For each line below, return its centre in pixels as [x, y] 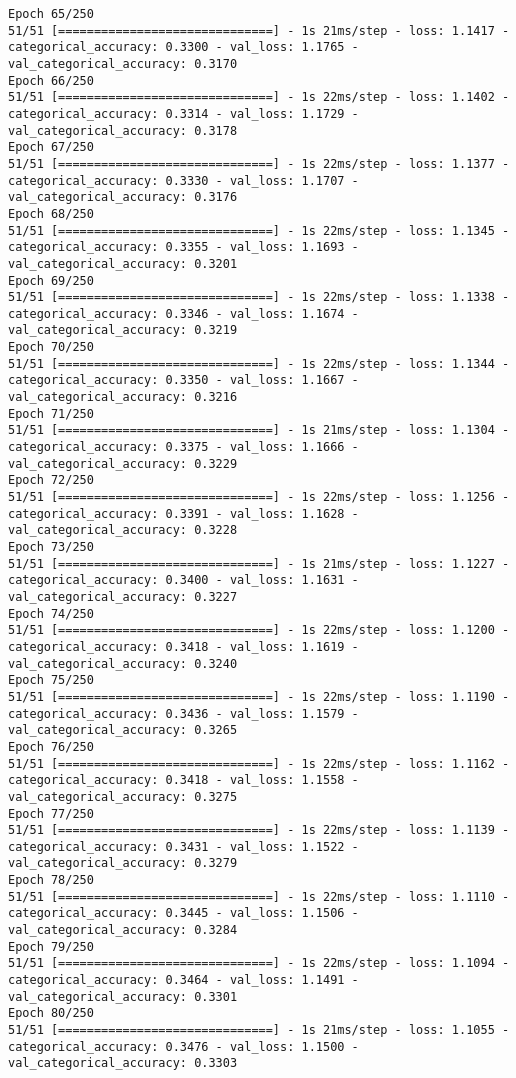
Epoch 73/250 [51, 547]
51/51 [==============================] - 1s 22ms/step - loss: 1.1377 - [259, 163]
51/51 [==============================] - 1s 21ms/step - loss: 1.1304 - [259, 430]
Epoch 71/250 [51, 413]
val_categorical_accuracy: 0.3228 [123, 530]
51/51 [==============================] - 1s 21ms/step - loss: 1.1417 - [259, 30]
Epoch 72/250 [51, 480]
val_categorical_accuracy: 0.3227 [123, 596]
